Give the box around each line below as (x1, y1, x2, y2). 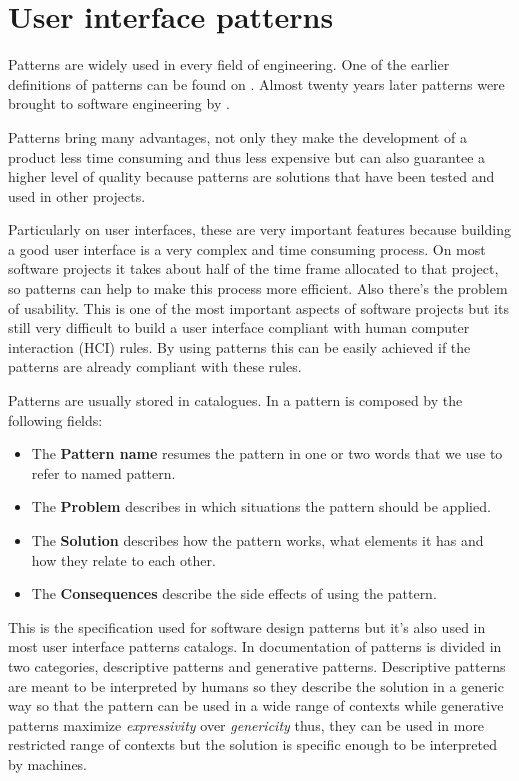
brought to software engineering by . (8, 93, 230, 114)
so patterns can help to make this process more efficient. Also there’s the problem (8, 278, 508, 299)
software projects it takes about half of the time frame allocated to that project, (8, 258, 499, 279)
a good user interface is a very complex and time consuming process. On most (8, 238, 486, 259)
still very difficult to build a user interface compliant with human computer (8, 317, 470, 338)
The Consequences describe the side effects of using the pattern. (31, 583, 437, 604)
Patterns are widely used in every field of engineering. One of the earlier (8, 54, 450, 75)
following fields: (8, 409, 103, 430)
